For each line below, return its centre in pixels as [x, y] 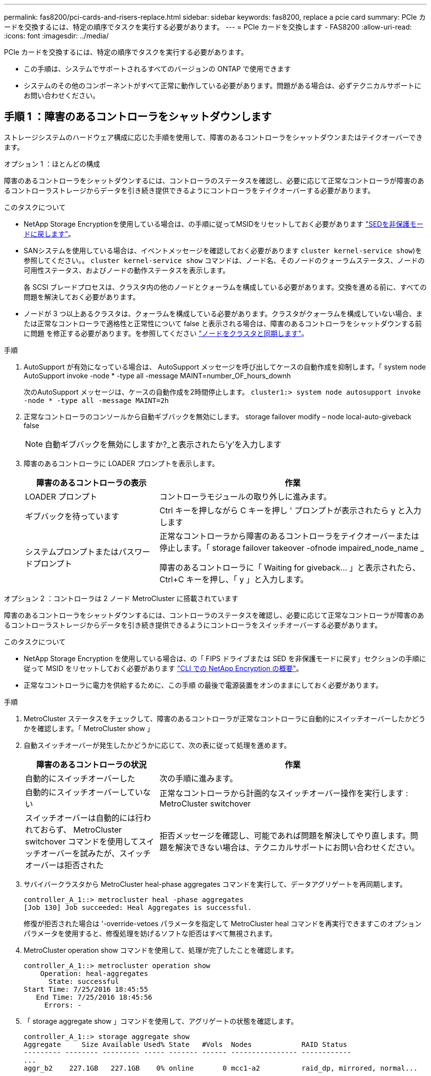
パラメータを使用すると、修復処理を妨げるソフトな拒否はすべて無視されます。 [150, 933]
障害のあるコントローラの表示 [91, 483]
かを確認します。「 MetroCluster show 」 [89, 728]
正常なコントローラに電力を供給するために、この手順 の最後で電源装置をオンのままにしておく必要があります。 [203, 685]
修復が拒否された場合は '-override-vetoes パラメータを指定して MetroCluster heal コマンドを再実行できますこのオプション [223, 923]
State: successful [84, 981]
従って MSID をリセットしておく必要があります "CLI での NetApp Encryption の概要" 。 [163, 668]
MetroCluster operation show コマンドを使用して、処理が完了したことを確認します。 [161, 950]
